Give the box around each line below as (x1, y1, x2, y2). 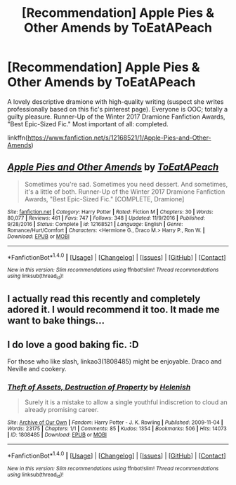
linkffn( (7, 133, 28, 142)
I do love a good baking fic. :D (7, 338, 139, 350)
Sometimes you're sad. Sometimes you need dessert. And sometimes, (24, 180, 228, 188)
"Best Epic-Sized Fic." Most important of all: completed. (7, 119, 169, 128)
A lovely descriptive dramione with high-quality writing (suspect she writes (7, 97, 224, 106)
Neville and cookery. (7, 364, 67, 373)
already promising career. (24, 406, 99, 414)
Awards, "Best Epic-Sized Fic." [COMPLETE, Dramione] (24, 194, 185, 203)
